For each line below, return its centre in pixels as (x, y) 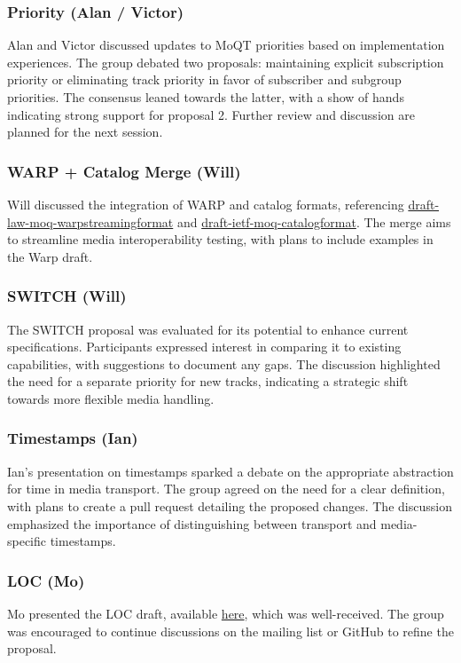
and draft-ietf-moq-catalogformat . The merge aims (314, 221)
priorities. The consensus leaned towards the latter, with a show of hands (206, 97)
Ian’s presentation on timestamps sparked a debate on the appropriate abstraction (230, 471)
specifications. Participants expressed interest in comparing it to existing (204, 347)
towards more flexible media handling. (111, 398)
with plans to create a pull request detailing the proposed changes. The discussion (230, 505)
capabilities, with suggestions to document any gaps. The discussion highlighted (224, 363)
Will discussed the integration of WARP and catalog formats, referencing (206, 204)
